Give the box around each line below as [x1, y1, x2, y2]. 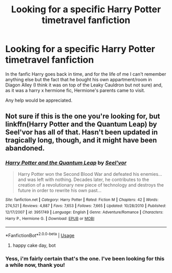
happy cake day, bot [12, 242, 56, 248]
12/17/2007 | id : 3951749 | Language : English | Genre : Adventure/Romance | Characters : [5, 210, 164, 215]
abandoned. [5, 144, 45, 153]
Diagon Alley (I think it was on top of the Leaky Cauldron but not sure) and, [5, 82, 163, 88]
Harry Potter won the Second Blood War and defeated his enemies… [17, 171, 162, 177]
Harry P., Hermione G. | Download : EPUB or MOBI [5, 216, 95, 221]
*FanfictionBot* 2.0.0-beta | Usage [5, 232, 75, 238]
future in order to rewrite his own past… [17, 187, 102, 193]
